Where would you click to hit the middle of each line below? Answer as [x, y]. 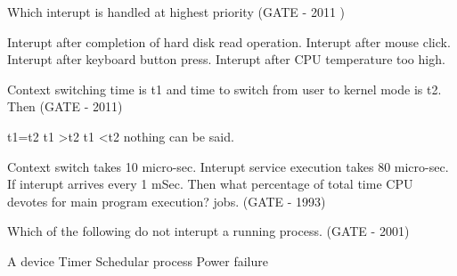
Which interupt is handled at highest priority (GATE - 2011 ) [176, 12]
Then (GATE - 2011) [65, 106]
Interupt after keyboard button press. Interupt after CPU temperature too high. [226, 59]
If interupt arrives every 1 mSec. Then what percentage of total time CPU [210, 184]
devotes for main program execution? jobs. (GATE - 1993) [167, 201]
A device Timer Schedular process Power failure [138, 260]
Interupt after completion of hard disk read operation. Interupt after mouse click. [229, 41]
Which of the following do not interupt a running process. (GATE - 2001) [208, 231]
